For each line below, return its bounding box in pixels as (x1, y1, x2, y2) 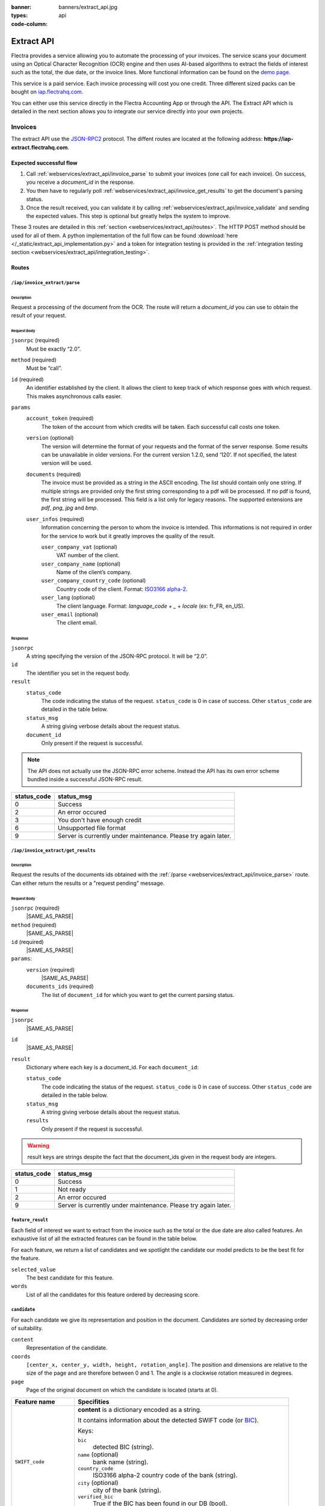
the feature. (11, 1255, 40, 1262)
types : (11, 12, 28, 19)
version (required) (26, 966, 75, 973)
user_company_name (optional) (41, 560, 121, 567)
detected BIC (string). (92, 1443, 154, 1451)
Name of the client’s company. (56, 569, 132, 576)
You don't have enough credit (57, 816, 141, 824)
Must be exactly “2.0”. (26, 345, 81, 352)
